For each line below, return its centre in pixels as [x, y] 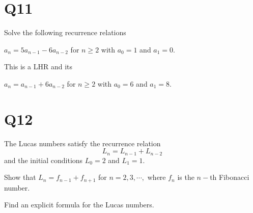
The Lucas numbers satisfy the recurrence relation [82, 143]
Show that [20, 177]
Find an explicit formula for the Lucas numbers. [79, 205]
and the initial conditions [44, 160]
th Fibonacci [230, 177]
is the [186, 177]
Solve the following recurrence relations [65, 32]
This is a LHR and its [38, 66]
